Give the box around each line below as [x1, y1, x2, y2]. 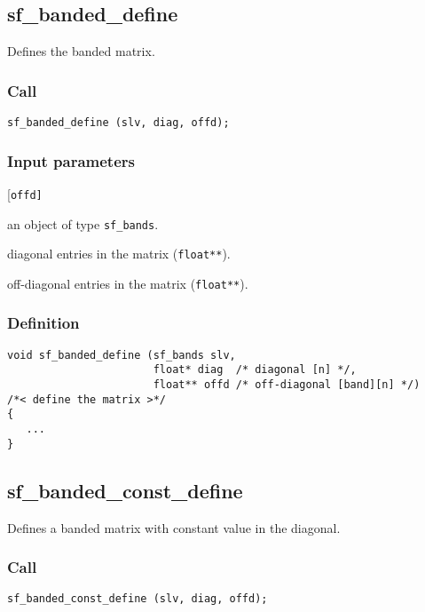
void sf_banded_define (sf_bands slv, [7, 348, 236, 362]
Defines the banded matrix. [7, 42, 155, 60]
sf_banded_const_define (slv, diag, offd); [7, 592, 268, 606]
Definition [7, 312, 80, 334]
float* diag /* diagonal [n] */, [153, 363, 357, 377]
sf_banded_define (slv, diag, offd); [7, 116, 230, 130]
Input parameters [7, 149, 135, 171]
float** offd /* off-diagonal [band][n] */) [153, 378, 421, 392]
